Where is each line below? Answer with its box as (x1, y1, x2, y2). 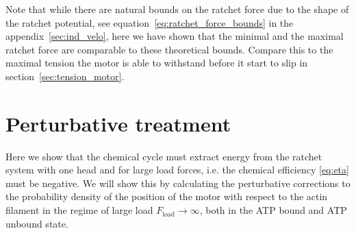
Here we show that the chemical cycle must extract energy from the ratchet (5, 149, 322, 163)
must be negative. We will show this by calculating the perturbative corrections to (5, 175, 351, 190)
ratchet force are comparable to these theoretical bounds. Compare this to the (5, 42, 333, 56)
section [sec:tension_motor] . (5, 69, 125, 83)
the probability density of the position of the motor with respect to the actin (5, 189, 328, 204)
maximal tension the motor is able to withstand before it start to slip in (5, 56, 308, 70)
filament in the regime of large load (5, 203, 153, 217)
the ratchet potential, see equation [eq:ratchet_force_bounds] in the (5, 15, 294, 29)
